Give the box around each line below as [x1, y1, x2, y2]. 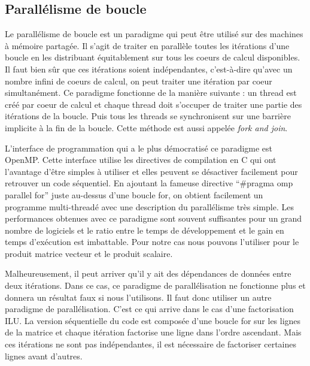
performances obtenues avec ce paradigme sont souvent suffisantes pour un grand [5, 212, 302, 225]
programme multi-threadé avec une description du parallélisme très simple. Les [5, 200, 294, 213]
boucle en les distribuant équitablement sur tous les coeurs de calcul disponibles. [5, 51, 300, 63]
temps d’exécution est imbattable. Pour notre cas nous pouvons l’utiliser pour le [5, 235, 299, 248]
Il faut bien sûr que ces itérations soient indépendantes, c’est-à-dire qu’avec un [5, 62, 293, 75]
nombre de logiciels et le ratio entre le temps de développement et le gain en [5, 223, 284, 236]
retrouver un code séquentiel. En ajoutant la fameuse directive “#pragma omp [5, 177, 293, 189]
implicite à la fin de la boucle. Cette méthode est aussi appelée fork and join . [5, 121, 288, 134]
